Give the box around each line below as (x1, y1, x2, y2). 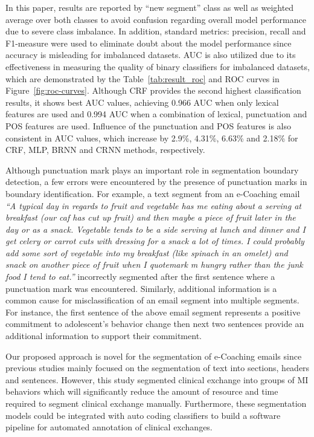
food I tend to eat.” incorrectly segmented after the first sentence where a (5, 270, 275, 283)
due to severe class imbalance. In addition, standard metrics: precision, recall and (5, 25, 306, 37)
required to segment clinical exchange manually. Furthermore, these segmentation (5, 397, 307, 409)
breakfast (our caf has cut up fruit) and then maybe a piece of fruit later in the (5, 211, 296, 224)
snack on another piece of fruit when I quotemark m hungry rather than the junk (5, 258, 303, 271)
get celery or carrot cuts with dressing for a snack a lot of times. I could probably (5, 235, 304, 247)
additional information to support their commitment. (5, 329, 202, 342)
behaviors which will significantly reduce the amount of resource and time (5, 385, 278, 398)
